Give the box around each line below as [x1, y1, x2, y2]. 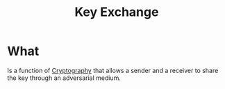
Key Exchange [74, 4, 159, 20]
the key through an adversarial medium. [7, 74, 122, 82]
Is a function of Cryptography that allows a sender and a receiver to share [7, 66, 219, 74]
